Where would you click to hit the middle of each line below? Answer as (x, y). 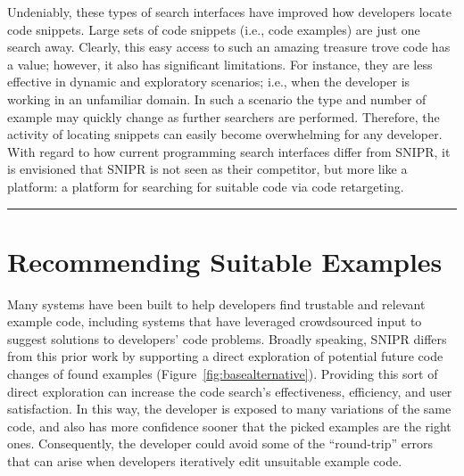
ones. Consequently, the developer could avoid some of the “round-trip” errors (220, 443)
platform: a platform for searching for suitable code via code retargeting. (206, 186)
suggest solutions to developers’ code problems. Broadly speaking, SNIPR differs (227, 338)
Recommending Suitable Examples (225, 261)
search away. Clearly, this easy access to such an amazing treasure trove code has (229, 47)
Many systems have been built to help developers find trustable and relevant (216, 304)
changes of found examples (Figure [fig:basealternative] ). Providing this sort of (223, 374)
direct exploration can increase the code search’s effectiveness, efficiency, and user (230, 391)
